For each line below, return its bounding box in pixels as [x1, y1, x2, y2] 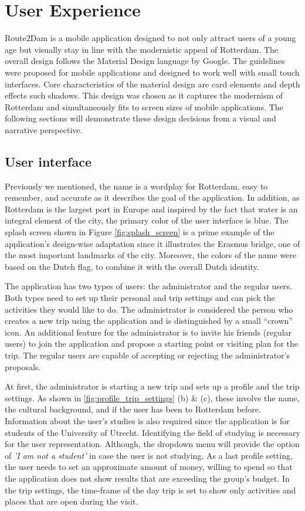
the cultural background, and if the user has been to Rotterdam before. [5, 403, 261, 415]
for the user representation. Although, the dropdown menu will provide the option [5, 438, 300, 450]
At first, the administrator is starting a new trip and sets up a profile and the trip [5, 380, 300, 392]
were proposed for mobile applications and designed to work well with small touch [5, 66, 300, 78]
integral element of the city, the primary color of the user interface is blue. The [5, 214, 289, 226]
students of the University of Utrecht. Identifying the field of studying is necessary [5, 426, 300, 438]
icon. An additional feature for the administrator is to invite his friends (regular [5, 326, 292, 338]
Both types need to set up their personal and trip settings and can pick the [5, 292, 275, 304]
